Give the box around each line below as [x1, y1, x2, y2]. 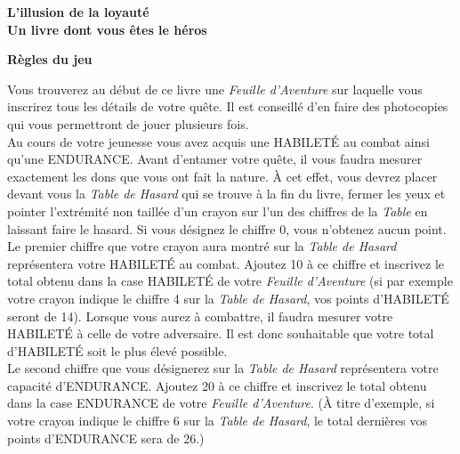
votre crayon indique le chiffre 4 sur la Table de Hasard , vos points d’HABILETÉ [7, 288, 449, 307]
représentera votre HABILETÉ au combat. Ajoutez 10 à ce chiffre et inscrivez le [7, 254, 445, 272]
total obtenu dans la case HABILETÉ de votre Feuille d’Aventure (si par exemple [7, 272, 453, 290]
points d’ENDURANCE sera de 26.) [7, 428, 205, 447]
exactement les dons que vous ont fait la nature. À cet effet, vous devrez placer [7, 166, 438, 185]
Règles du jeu [7, 50, 93, 69]
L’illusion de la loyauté [7, 3, 149, 20]
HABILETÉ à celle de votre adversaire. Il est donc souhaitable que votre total [7, 324, 434, 343]
